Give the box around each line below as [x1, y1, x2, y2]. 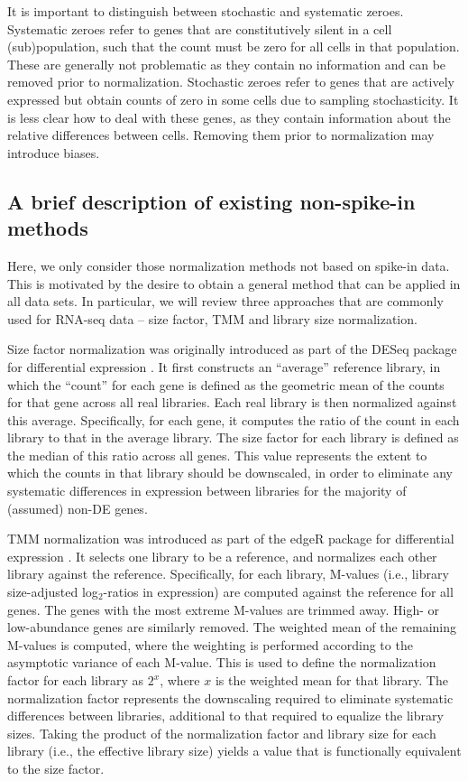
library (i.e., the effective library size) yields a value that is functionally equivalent [7, 741, 462, 760]
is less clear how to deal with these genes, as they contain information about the [7, 107, 451, 126]
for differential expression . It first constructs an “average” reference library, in [7, 357, 441, 376]
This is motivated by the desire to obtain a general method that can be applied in [7, 274, 461, 293]
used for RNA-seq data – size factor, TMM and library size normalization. [7, 309, 418, 328]
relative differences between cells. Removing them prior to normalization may [7, 126, 435, 144]
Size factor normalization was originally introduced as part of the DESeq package [7, 339, 457, 358]
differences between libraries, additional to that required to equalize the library [7, 706, 444, 725]
